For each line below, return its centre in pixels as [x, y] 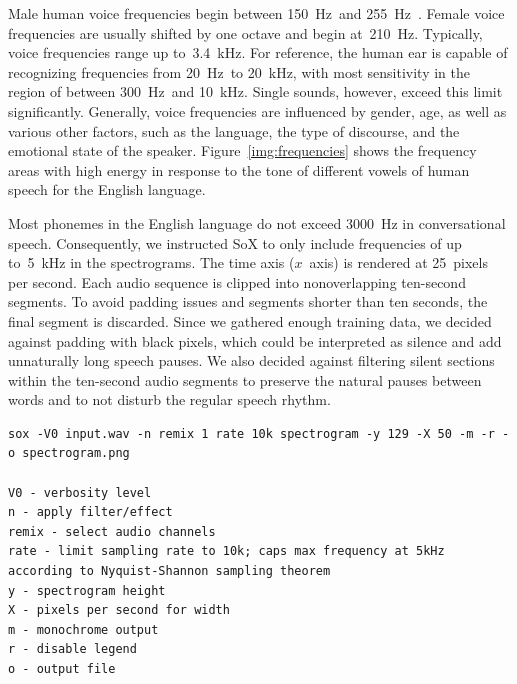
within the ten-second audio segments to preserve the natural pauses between [245, 379]
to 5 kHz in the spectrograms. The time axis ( [151, 262]
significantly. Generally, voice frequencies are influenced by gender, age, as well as [257, 110]
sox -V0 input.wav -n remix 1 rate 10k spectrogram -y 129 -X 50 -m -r [251, 433]
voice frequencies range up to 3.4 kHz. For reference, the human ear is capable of [258, 52]
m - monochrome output [83, 629]
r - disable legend [72, 649]
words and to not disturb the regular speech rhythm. [169, 399]
